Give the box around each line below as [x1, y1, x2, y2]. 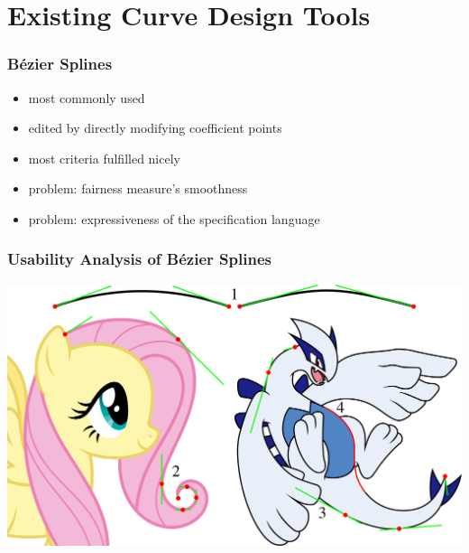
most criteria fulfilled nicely [28, 148, 180, 167]
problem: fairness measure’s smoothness [28, 179, 248, 198]
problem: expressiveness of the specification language [28, 209, 320, 228]
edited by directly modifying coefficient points [28, 118, 282, 137]
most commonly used [28, 88, 145, 107]
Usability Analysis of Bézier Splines [7, 248, 271, 270]
